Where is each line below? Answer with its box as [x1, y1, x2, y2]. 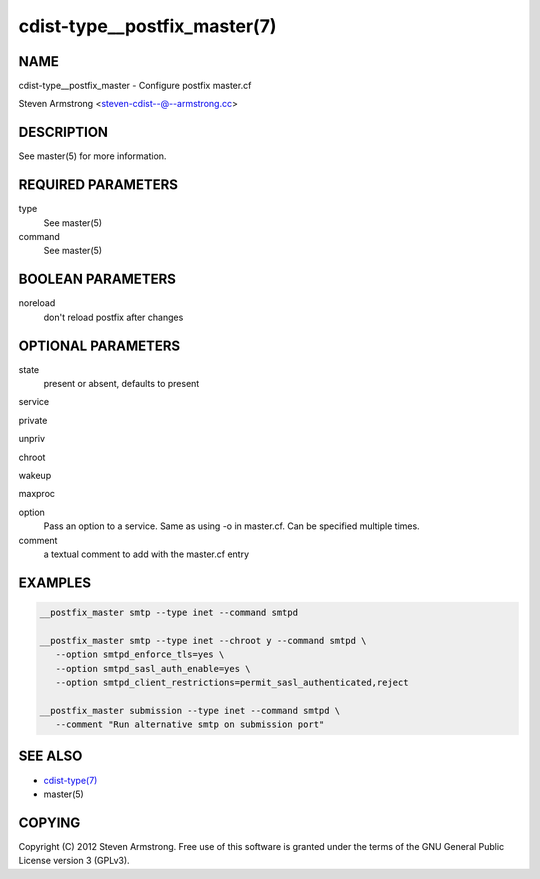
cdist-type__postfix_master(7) [18, 15, 277, 37]
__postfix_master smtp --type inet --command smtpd [39, 606, 299, 618]
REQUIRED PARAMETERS [18, 176, 179, 194]
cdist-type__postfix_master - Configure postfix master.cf [18, 80, 252, 92]
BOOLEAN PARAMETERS [18, 271, 177, 288]
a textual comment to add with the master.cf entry [43, 548, 250, 560]
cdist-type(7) [43, 774, 98, 786]
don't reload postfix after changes [43, 311, 184, 323]
